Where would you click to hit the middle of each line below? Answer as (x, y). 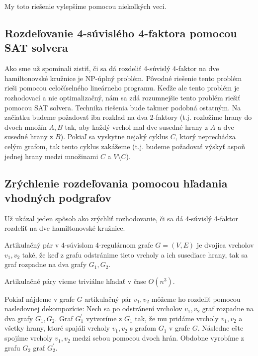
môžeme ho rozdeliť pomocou (196, 299)
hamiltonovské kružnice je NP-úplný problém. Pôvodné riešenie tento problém (123, 78)
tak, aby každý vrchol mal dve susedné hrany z (136, 127)
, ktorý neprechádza (205, 136)
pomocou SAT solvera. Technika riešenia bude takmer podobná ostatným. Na (123, 107)
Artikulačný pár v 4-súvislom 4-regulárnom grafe (79, 244)
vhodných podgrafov (58, 197)
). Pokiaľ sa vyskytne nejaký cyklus (114, 136)
